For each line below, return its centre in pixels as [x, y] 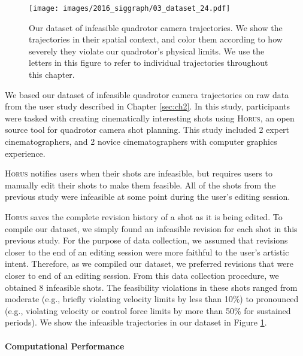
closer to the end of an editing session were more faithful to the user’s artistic [147, 252]
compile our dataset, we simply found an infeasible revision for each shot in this [151, 228]
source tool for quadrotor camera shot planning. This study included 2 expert [147, 130]
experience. [25, 153]
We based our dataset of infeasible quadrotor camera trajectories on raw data [147, 94]
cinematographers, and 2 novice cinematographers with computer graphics [141, 141]
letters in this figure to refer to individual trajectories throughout [149, 63]
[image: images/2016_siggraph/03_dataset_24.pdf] [130, 8]
